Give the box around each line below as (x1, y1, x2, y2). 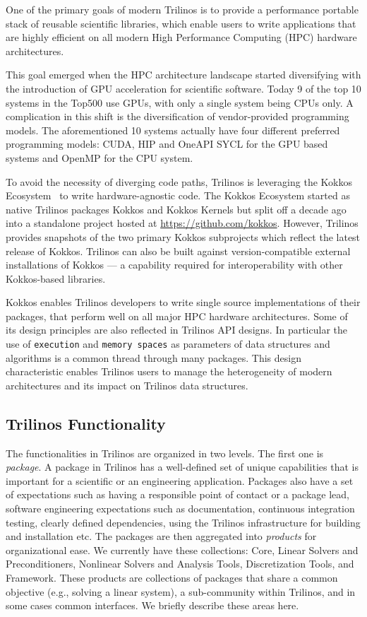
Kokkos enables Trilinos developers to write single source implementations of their (6, 295, 361, 310)
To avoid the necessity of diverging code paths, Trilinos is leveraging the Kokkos (6, 174, 352, 189)
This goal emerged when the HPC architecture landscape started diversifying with (6, 67, 361, 82)
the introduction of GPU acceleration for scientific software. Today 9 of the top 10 (6, 81, 361, 95)
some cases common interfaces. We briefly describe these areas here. (6, 598, 299, 613)
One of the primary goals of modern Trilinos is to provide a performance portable (6, 2, 359, 16)
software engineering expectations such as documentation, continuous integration (6, 501, 355, 516)
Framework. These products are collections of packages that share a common (6, 570, 338, 585)
